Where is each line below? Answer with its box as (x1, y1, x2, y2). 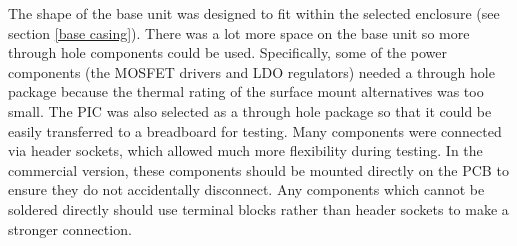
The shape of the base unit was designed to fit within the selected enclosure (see (8, 3, 500, 23)
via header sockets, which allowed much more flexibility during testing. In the (8, 140, 483, 161)
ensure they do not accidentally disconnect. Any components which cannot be (8, 179, 485, 200)
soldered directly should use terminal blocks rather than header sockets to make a (8, 198, 509, 219)
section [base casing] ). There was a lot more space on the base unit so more (8, 22, 470, 43)
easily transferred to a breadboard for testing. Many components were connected (8, 120, 502, 141)
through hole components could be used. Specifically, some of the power (8, 42, 447, 63)
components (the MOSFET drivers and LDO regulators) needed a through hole (8, 61, 495, 82)
